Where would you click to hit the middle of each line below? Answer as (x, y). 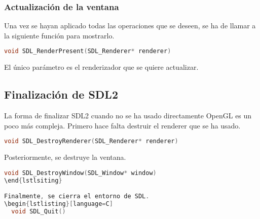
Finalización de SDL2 (61, 94)
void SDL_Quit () (39, 211)
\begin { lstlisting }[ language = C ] (59, 204)
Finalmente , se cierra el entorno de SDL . (77, 196)
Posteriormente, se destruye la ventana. (65, 157)
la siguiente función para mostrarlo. (59, 35)
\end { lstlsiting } (33, 180)
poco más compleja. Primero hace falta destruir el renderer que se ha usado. (122, 125)
